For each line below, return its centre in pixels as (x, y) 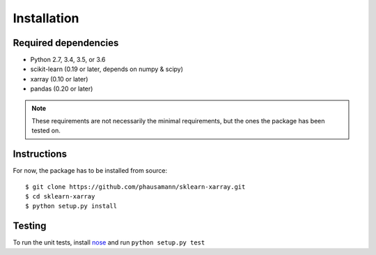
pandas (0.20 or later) (62, 89)
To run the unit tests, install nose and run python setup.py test (109, 242)
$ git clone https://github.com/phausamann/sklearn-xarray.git (135, 187)
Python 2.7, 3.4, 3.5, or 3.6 (68, 60)
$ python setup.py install (71, 206)
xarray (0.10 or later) (59, 79)
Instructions (40, 154)
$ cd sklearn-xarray (60, 196)
